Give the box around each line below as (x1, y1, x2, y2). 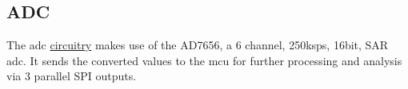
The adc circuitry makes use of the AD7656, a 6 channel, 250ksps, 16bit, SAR (6, 37, 389, 53)
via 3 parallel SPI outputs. (6, 68, 137, 84)
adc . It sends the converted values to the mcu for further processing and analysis (6, 52, 402, 68)
